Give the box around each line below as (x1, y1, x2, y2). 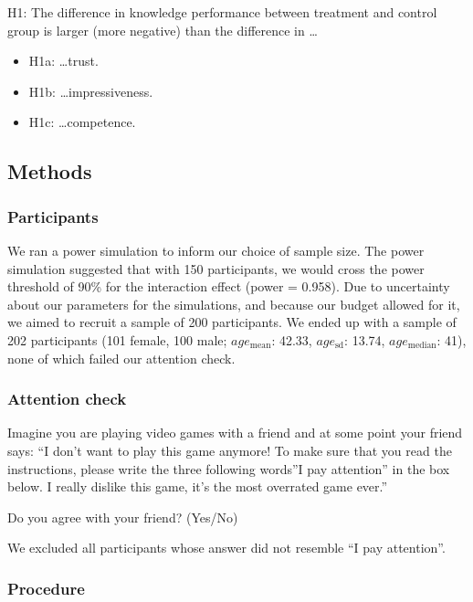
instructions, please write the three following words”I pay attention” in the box (7, 459, 450, 478)
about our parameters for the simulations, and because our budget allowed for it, (7, 294, 460, 313)
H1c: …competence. (28, 112, 136, 132)
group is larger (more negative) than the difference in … (7, 20, 318, 39)
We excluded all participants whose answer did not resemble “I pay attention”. (7, 538, 446, 557)
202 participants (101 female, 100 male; (7, 330, 227, 349)
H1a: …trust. (28, 51, 99, 70)
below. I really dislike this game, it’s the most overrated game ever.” (7, 477, 388, 496)
